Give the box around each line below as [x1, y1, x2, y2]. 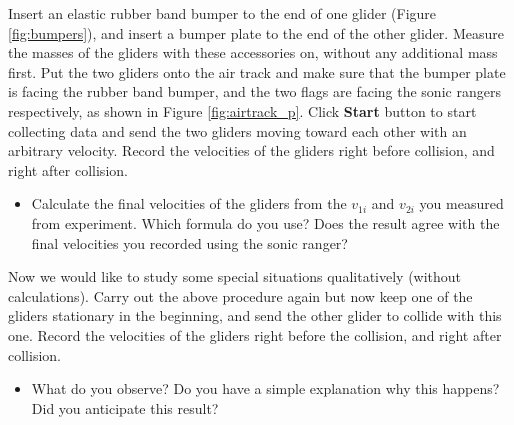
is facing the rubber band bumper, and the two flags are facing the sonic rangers [8, 81, 501, 102]
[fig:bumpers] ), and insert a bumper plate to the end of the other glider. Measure [8, 22, 504, 43]
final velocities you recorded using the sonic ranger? [31, 232, 348, 253]
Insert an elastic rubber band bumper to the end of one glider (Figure [8, 3, 437, 23]
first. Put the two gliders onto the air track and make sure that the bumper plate [8, 61, 506, 82]
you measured [419, 193, 504, 214]
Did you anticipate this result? [31, 397, 219, 418]
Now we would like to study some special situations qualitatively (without [8, 266, 462, 287]
